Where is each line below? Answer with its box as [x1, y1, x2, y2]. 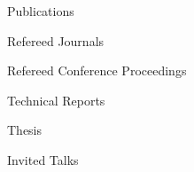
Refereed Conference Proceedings [7, 61, 187, 80]
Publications [7, 2, 74, 20]
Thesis [7, 121, 43, 139]
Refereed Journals [7, 31, 105, 50]
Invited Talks [7, 150, 79, 168]
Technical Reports [7, 90, 105, 109]
